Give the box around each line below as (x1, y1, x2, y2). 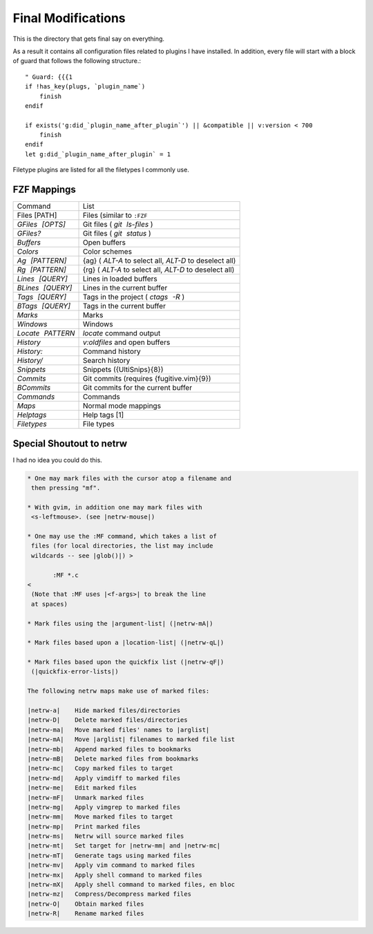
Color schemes (82, 247, 133, 256)
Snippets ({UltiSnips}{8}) (82, 365, 164, 375)
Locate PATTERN (17, 328, 75, 338)
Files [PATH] (17, 211, 57, 221)
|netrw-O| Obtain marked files (27, 899, 144, 908)
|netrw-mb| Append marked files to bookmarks (27, 745, 191, 753)
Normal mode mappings (82, 401, 162, 411)
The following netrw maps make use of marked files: (27, 687, 210, 695)
